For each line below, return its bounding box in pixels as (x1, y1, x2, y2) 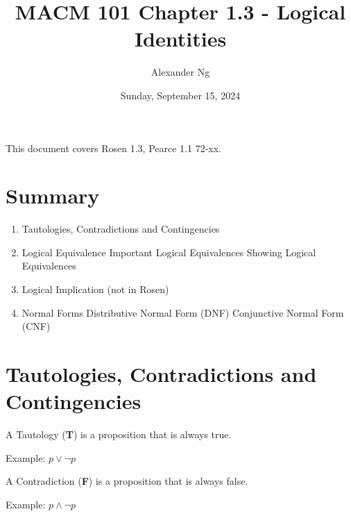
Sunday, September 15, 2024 (120, 88, 241, 102)
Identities (134, 24, 227, 53)
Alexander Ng (151, 65, 210, 79)
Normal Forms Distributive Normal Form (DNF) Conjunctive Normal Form (22, 305, 344, 319)
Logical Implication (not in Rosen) (22, 282, 169, 296)
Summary (6, 181, 100, 210)
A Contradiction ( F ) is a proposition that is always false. (6, 474, 248, 488)
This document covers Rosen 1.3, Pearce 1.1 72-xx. (6, 140, 221, 155)
